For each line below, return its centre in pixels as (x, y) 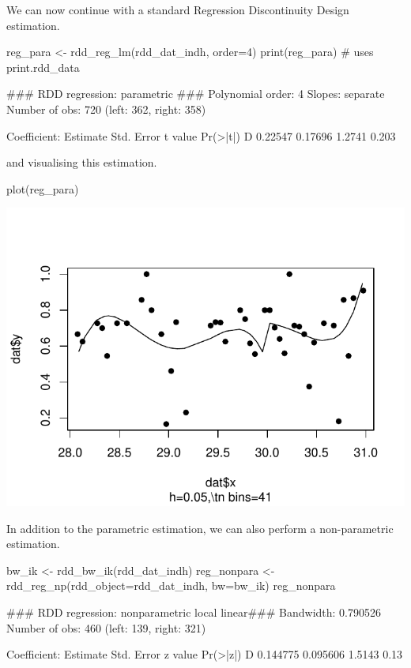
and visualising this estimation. (82, 162)
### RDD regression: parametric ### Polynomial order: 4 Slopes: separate (196, 94)
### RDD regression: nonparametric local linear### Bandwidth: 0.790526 (194, 612)
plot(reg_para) (43, 188)
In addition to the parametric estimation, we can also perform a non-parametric (200, 528)
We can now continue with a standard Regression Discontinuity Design (178, 9)
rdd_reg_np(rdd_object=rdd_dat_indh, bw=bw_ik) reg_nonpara (171, 585)
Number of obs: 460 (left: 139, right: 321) (106, 627)
